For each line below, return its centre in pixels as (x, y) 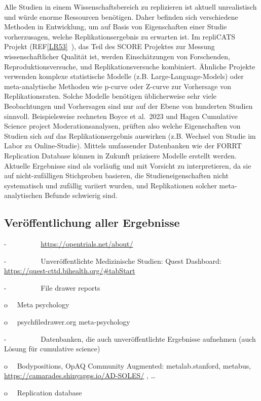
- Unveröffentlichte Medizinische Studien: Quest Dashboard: (113, 260)
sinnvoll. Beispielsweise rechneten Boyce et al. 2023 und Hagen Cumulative (121, 116)
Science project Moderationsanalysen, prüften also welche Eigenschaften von (122, 126)
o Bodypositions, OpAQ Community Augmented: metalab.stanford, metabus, (128, 365)
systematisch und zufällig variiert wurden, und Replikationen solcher (110, 185)
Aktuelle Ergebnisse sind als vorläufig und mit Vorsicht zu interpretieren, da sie (128, 165)
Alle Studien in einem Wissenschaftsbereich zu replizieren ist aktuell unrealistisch (130, 7)
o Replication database (43, 393)
